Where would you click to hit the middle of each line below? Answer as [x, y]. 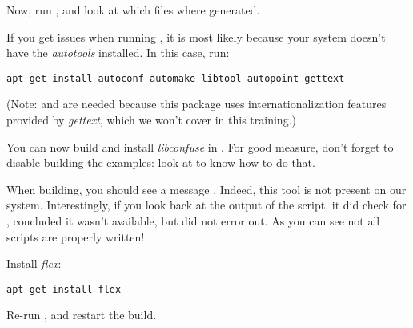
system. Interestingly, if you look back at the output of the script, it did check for [206, 205]
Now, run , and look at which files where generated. [133, 10]
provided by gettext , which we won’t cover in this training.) [151, 120]
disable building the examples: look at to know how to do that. [161, 162]
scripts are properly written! [76, 236]
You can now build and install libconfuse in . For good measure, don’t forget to [200, 146]
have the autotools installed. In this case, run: [118, 53]
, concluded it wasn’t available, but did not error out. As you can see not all [193, 221]
